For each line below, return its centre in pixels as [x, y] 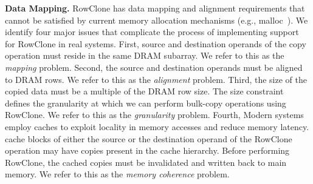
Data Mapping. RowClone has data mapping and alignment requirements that [155, 8]
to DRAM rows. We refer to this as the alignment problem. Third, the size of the [156, 79]
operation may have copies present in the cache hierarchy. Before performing [147, 150]
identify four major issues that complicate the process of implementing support [152, 32]
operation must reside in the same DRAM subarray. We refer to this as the [145, 55]
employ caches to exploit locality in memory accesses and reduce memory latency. [157, 126]
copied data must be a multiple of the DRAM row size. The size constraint [144, 91]
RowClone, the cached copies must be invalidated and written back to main [146, 162]
